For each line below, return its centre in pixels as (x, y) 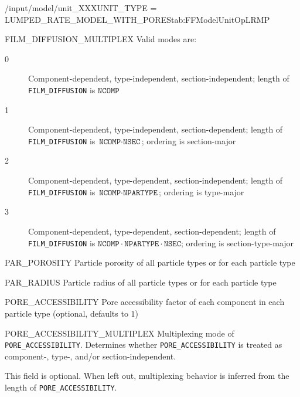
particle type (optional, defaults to (67, 313)
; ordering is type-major (202, 191)
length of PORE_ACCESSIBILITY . (61, 387)
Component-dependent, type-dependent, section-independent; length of (156, 180)
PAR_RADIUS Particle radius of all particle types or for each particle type (141, 282)
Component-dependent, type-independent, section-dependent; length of (156, 129)
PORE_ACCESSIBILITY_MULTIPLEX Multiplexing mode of (120, 333)
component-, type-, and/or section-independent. (91, 356)
